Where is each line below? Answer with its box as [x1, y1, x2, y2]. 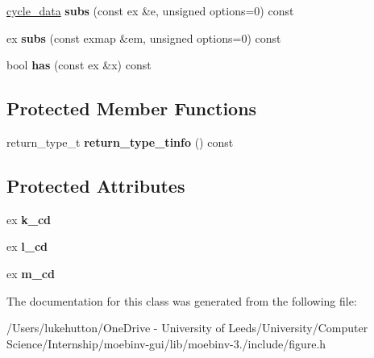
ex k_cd [6, 210, 52, 227]
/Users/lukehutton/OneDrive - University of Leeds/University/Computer [6, 319, 368, 336]
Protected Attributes [6, 173, 185, 198]
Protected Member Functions [6, 96, 257, 121]
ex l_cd [6, 238, 48, 255]
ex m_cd [6, 264, 55, 281]
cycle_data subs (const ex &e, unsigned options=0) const [6, 2, 294, 19]
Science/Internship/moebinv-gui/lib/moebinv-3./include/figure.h [6, 335, 326, 352]
